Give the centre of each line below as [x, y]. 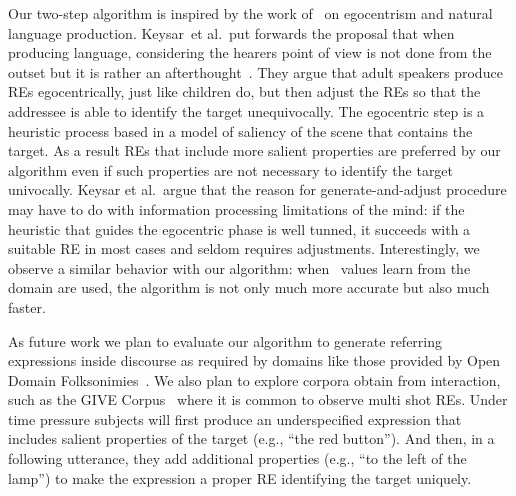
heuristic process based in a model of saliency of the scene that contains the [240, 130]
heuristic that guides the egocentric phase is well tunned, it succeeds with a [239, 228]
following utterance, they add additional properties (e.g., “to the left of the [237, 458]
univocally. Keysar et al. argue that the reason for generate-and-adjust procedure [257, 189]
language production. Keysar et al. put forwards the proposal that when [231, 32]
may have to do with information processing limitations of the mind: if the [236, 208]
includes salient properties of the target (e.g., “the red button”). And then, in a [251, 438]
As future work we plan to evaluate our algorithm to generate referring [225, 340]
